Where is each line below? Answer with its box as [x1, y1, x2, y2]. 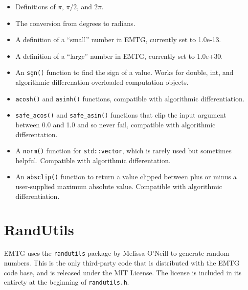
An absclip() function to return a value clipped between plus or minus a [15, 171, 237, 182]
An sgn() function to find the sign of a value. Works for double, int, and [15, 67, 234, 77]
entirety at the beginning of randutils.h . [4, 277, 129, 287]
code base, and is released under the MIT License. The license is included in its [4, 267, 242, 277]
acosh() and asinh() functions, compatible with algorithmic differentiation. [15, 93, 245, 103]
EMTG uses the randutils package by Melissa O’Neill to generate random [4, 248, 229, 258]
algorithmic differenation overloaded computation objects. [15, 77, 189, 87]
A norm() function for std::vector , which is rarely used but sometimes [15, 145, 232, 156]
